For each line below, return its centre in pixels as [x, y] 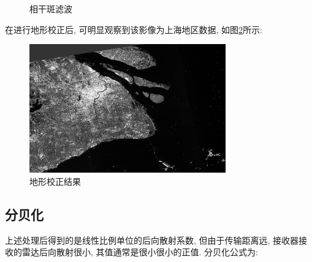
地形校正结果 [55, 181]
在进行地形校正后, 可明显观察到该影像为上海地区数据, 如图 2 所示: [134, 29]
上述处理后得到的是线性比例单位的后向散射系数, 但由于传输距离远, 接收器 [152, 240]
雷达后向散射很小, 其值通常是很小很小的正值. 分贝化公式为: [140, 252]
